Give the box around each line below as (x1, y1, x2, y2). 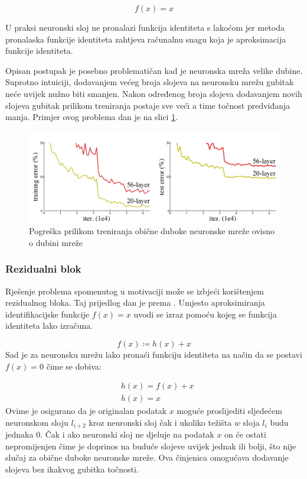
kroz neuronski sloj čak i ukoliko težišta (89, 416, 232, 428)
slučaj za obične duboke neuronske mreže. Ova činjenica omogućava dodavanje (5, 451, 289, 464)
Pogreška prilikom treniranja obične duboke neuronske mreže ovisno (29, 225, 275, 237)
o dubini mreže (29, 236, 83, 248)
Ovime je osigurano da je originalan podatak (5, 404, 167, 417)
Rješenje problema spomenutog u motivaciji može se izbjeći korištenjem (5, 284, 264, 297)
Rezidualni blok (5, 261, 81, 276)
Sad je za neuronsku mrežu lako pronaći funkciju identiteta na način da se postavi (5, 348, 302, 360)
